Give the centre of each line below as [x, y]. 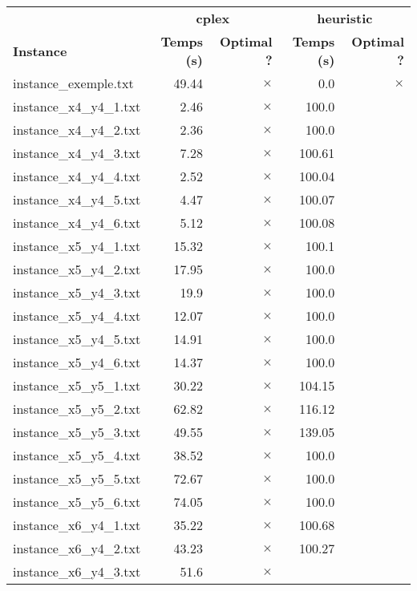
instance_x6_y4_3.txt [77, 571]
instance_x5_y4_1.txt [77, 246]
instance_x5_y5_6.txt [77, 502]
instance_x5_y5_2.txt [77, 409]
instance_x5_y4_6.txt [77, 362]
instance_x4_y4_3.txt [77, 153]
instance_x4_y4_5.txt [77, 199]
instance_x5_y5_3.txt [77, 432]
